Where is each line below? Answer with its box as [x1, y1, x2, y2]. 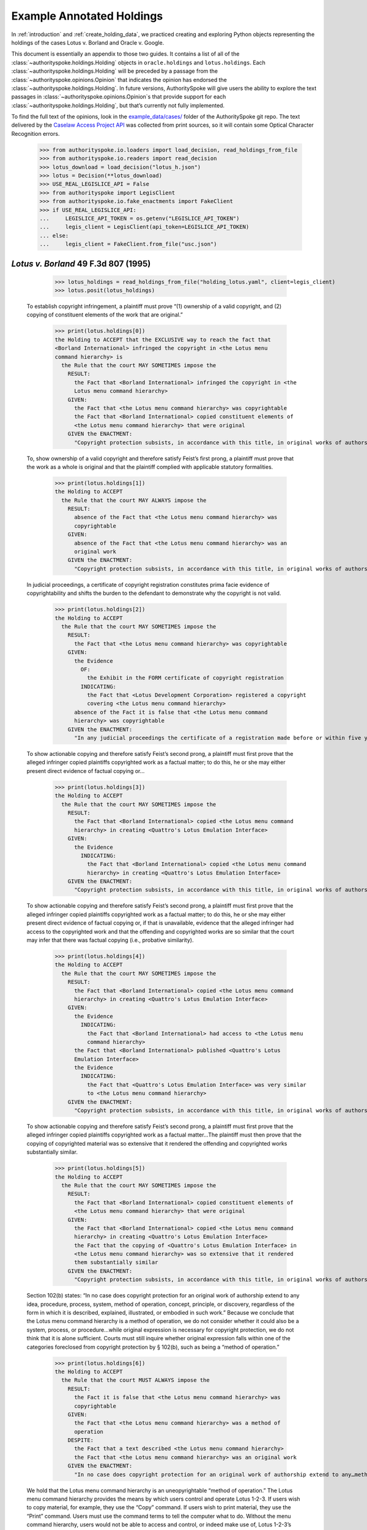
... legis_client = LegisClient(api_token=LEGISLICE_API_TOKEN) [39, 223, 250, 231]
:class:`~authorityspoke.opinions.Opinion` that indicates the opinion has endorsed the [11, 76, 228, 83]
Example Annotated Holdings [11, 9, 163, 23]
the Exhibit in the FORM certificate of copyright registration [86, 674, 284, 682]
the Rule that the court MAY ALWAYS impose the [61, 496, 207, 504]
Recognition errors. [11, 130, 60, 137]
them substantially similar [74, 1259, 158, 1266]
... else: [39, 232, 69, 239]
